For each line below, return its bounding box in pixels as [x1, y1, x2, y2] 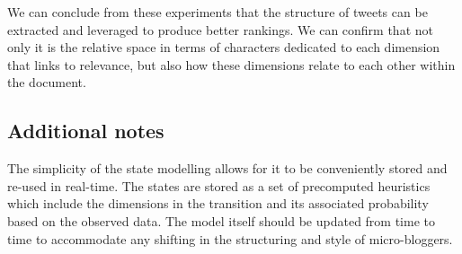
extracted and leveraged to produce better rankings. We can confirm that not [7, 20, 433, 39]
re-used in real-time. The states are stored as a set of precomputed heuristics [7, 176, 431, 195]
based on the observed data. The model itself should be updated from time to [7, 211, 435, 230]
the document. [7, 73, 86, 92]
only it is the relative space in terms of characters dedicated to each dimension [7, 38, 440, 57]
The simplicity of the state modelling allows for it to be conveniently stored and [7, 159, 448, 178]
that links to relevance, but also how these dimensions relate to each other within [7, 55, 456, 74]
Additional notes [7, 117, 164, 145]
